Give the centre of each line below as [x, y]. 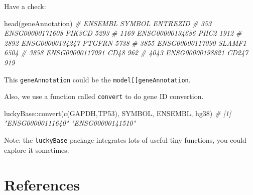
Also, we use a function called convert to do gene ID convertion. [104, 96]
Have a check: [25, 6]
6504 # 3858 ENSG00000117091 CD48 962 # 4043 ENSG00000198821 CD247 [126, 53]
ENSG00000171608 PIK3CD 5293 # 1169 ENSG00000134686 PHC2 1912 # [123, 33]
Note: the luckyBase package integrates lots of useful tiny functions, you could [125, 140]
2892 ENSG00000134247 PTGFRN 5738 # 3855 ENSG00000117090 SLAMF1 [125, 42]
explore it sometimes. [37, 150]
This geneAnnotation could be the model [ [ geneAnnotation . [97, 79]
